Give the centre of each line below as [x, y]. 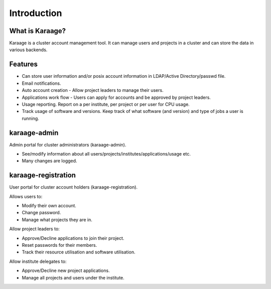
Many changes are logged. [49, 161]
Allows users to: [26, 196]
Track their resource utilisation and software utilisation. [79, 252]
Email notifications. [41, 83]
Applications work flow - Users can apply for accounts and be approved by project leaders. [116, 97]
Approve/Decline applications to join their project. [73, 238]
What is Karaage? [38, 31]
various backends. [28, 50]
